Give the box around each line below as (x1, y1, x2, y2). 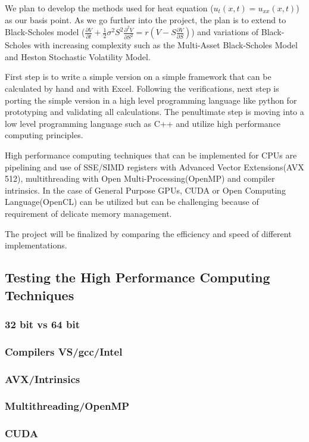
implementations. (5, 239, 67, 251)
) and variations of (191, 26, 259, 38)
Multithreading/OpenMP (5, 399, 130, 413)
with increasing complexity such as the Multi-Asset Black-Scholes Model (33, 39, 298, 51)
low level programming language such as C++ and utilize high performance (5, 117, 281, 129)
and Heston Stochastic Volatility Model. (5, 50, 151, 63)
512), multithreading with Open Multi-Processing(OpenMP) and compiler (5, 172, 275, 185)
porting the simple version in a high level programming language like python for (5, 94, 297, 106)
